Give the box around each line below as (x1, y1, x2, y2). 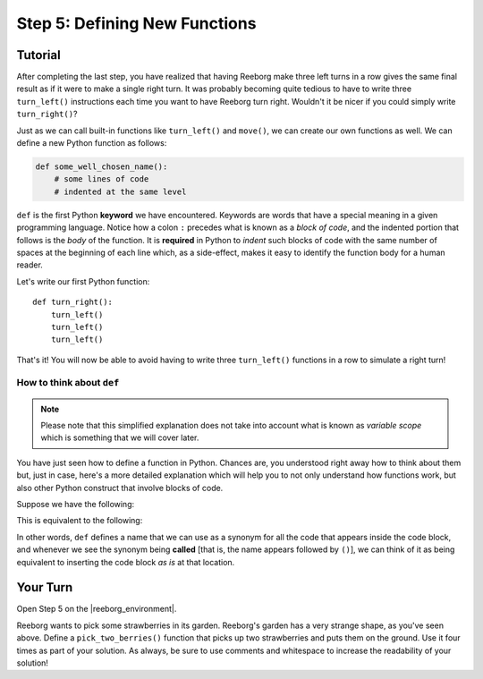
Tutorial (16, 47, 62, 63)
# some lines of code (54, 174, 149, 184)
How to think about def (16, 377, 120, 389)
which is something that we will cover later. (40, 432, 199, 443)
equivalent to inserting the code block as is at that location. (16, 556, 235, 567)
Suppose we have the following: (16, 498, 135, 509)
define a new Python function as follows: (16, 138, 167, 149)
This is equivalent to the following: (16, 515, 143, 526)
